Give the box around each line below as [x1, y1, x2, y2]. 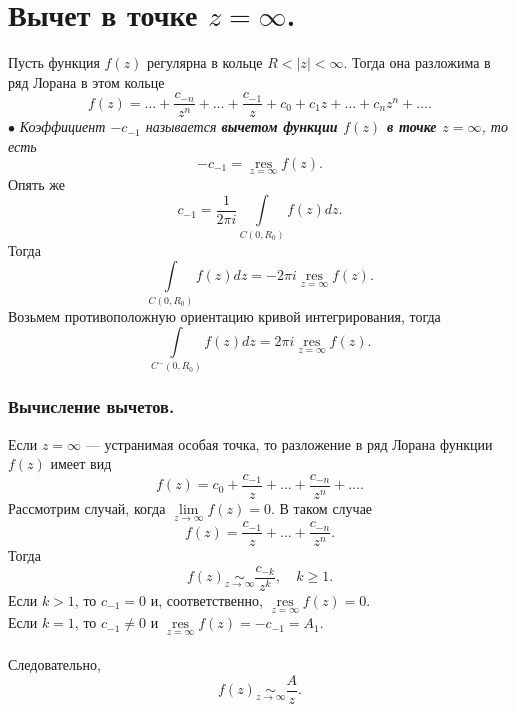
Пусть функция [8, 52, 100, 73]
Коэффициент [19, 116, 106, 137]
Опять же [8, 173, 65, 194]
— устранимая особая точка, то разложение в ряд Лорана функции [85, 433, 493, 454]
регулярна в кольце [147, 52, 263, 73]
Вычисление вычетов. [8, 394, 175, 419]
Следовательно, [8, 653, 101, 674]
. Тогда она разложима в [343, 52, 491, 73]
